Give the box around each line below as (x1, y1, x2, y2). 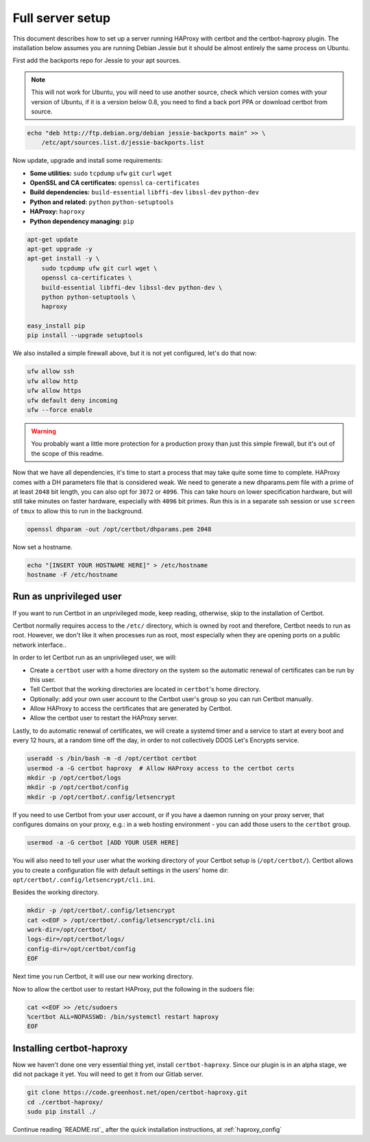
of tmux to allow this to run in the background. (12, 507, 143, 515)
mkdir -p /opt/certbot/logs (27, 774, 121, 782)
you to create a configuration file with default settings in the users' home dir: (12, 866, 229, 874)
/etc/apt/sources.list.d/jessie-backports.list (41, 139, 205, 147)
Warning (31, 427, 56, 435)
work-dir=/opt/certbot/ (27, 926, 108, 934)
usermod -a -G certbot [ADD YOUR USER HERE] (27, 838, 180, 847)
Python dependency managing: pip (29, 217, 134, 225)
